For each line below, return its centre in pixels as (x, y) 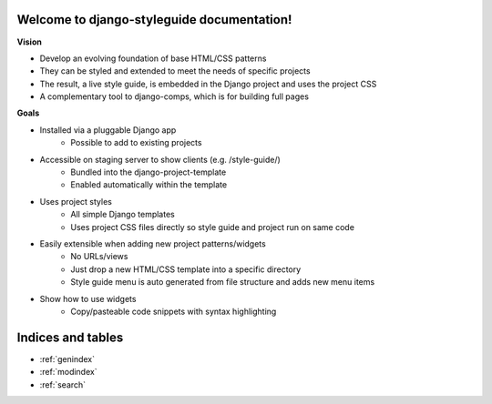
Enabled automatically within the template (149, 185)
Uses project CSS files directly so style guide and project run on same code (213, 227)
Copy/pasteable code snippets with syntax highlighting (174, 311)
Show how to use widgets (88, 298)
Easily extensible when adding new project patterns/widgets (153, 243)
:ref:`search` (63, 384)
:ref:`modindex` (68, 372)
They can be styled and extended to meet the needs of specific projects (175, 71)
